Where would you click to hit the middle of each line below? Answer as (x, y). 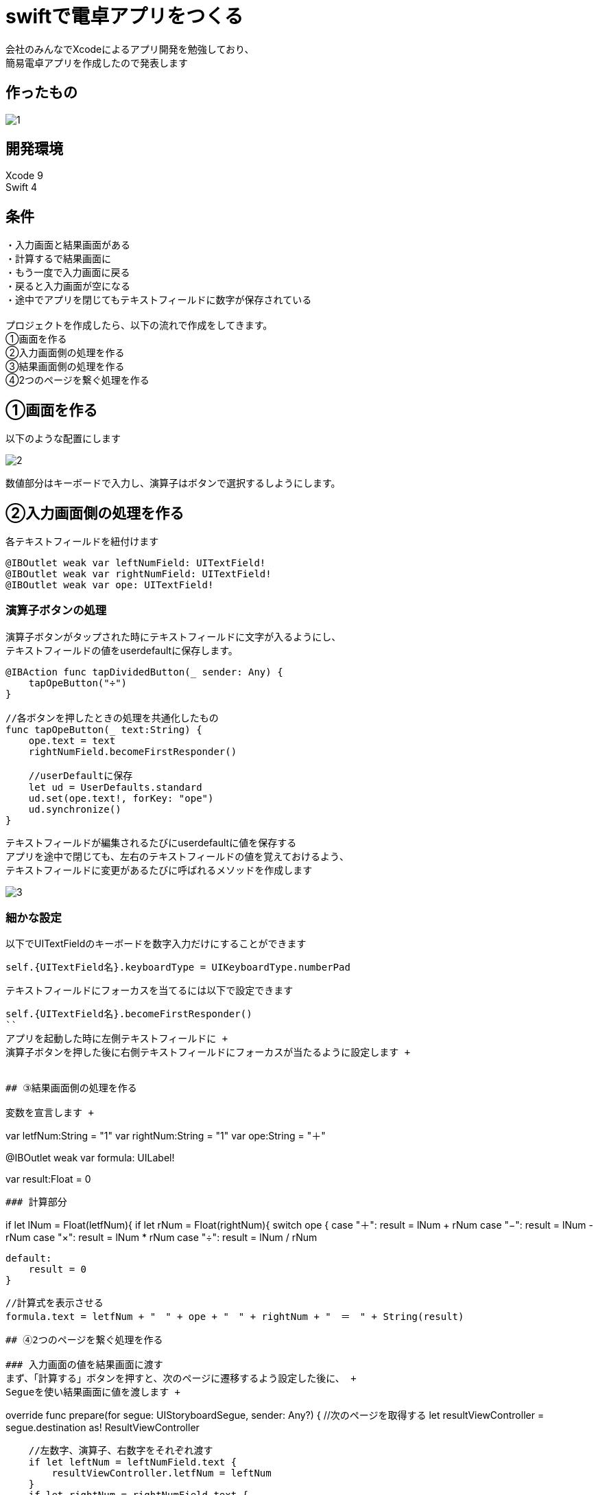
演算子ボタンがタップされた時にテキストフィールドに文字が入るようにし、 (174, 636)
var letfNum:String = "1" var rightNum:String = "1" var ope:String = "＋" (166, 1136)
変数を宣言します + (50, 1113)
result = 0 (58, 1270)
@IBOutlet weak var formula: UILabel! (90, 1158)
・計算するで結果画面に (58, 259)
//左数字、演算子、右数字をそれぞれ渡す (121, 1451)
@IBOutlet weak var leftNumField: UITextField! (136, 563)
